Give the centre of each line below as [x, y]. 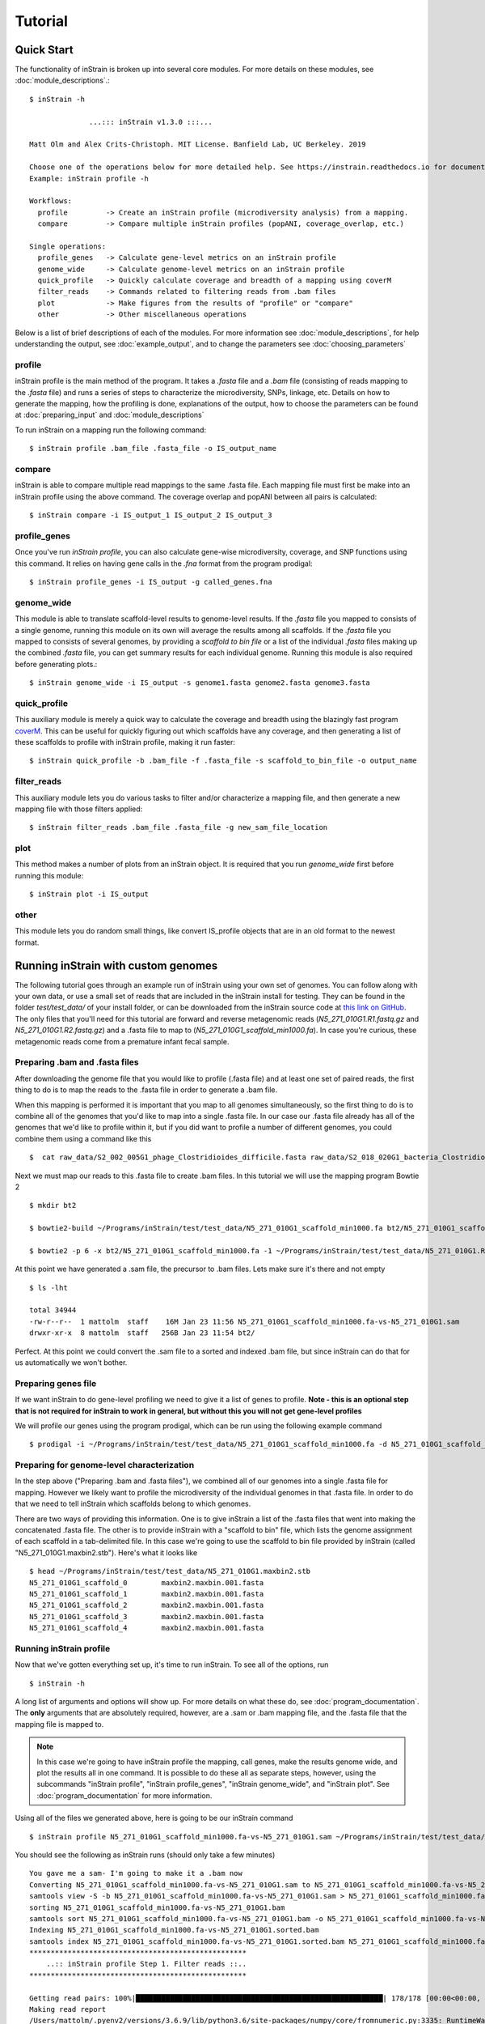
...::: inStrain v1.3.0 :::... [151, 122]
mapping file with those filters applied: [79, 809]
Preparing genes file [56, 1383]
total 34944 [53, 1310]
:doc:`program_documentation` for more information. [124, 1795]
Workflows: [51, 201]
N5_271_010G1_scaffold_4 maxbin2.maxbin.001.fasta [147, 1628]
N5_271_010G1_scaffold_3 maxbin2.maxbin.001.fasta [147, 1616]
